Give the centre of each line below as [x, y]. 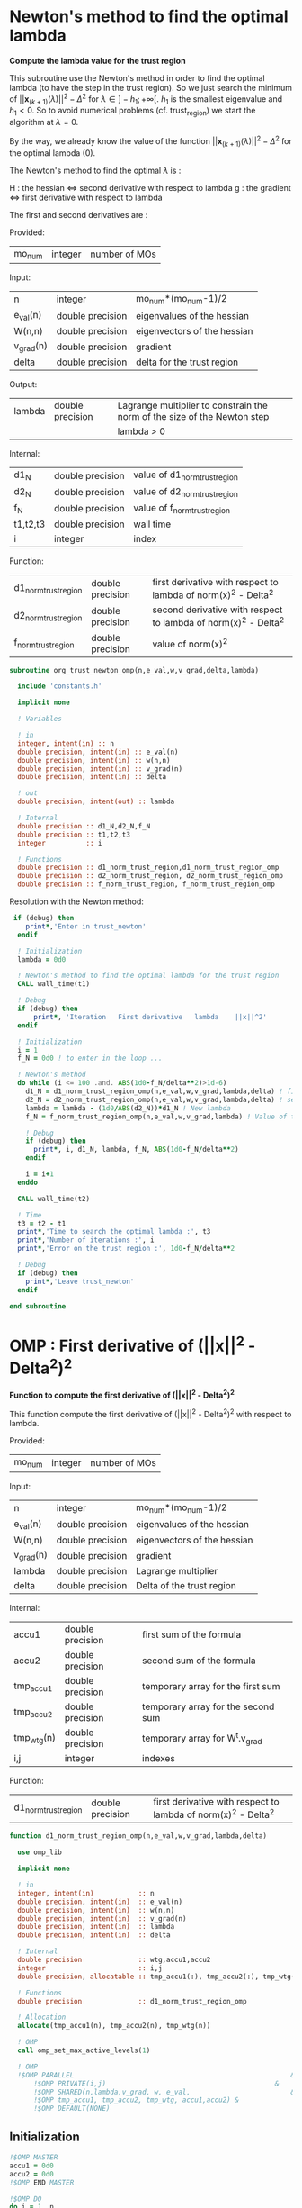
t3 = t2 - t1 [42, 1223]
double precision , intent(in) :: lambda [96, 1927]
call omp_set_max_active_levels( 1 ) [84, 2050]
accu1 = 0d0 [31, 2166]
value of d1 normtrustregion [186, 475]
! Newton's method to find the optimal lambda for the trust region [148, 976]
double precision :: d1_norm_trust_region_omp [132, 2001]
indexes [159, 1759]
